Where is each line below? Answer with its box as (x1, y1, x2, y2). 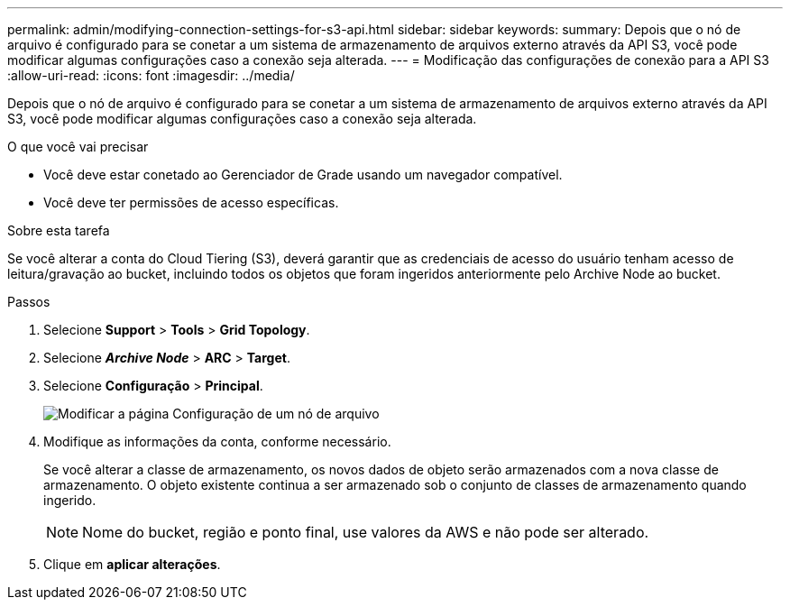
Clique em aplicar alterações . (43, 556, 221, 572)
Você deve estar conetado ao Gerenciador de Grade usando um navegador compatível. (43, 167, 563, 182)
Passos (7, 294, 51, 309)
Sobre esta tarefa (7, 223, 110, 238)
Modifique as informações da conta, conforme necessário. (43, 434, 391, 449)
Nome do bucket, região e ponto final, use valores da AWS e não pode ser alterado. (82, 523, 649, 541)
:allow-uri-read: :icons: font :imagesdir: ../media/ (7, 68, 295, 83)
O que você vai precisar (7, 139, 149, 154)
